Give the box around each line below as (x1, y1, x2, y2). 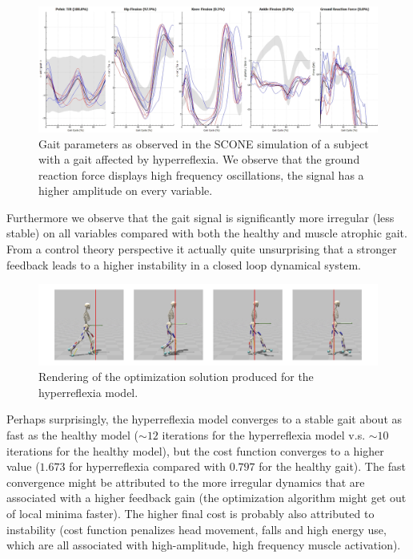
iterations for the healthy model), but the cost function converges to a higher (6, 442, 384, 459)
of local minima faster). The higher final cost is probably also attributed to (6, 505, 375, 522)
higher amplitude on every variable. (38, 182, 213, 199)
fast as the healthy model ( (6, 427, 139, 444)
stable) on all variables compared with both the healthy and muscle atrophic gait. (6, 225, 407, 241)
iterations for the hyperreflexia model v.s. (162, 427, 366, 444)
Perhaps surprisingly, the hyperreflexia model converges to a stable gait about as (6, 411, 403, 427)
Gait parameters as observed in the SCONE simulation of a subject (38, 135, 369, 152)
